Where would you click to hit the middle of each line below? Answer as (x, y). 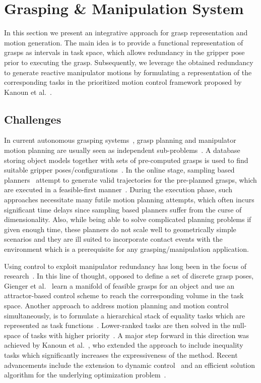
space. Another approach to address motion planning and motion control (116, 305)
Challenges (33, 119)
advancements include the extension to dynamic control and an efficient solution (130, 365)
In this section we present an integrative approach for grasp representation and (126, 33)
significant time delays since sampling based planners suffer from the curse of (123, 209)
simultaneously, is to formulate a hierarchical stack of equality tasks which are (125, 315)
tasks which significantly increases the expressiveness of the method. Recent (121, 354)
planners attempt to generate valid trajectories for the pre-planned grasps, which (130, 179)
